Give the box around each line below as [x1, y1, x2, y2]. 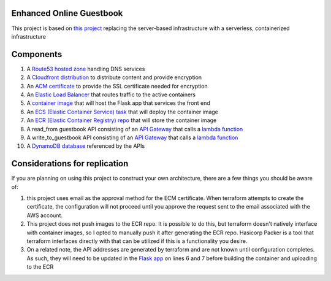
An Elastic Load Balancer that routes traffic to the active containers [26, 91, 196, 98]
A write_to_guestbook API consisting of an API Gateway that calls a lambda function [26, 134, 238, 141]
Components [11, 49, 63, 60]
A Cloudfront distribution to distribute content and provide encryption [26, 74, 202, 81]
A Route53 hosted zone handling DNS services [26, 65, 145, 72]
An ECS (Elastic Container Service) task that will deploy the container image [26, 108, 219, 115]
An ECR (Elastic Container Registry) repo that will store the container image [26, 117, 217, 124]
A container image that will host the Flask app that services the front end [26, 99, 211, 107]
